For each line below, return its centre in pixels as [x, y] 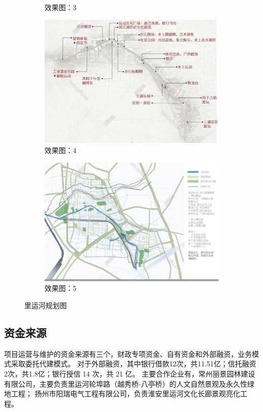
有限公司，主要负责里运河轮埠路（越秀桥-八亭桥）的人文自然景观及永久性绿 [129, 383]
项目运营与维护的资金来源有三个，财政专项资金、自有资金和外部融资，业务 [128, 353]
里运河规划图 [46, 305]
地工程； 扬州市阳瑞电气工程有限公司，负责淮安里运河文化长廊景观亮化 [122, 394]
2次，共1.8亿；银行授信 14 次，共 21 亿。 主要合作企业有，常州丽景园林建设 [130, 373]
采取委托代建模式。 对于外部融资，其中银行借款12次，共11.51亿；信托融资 [134, 364]
